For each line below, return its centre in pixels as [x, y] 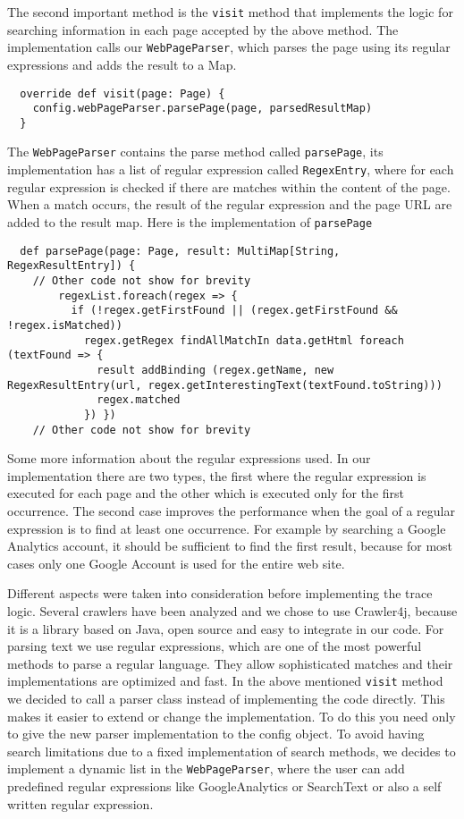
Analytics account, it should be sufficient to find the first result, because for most [230, 546]
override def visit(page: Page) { [122, 93]
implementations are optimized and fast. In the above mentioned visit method [225, 681]
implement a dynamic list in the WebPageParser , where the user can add [206, 768]
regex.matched [139, 400]
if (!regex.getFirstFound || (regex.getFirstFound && [234, 311]
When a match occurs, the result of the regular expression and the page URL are [230, 204]
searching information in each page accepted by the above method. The [203, 29]
